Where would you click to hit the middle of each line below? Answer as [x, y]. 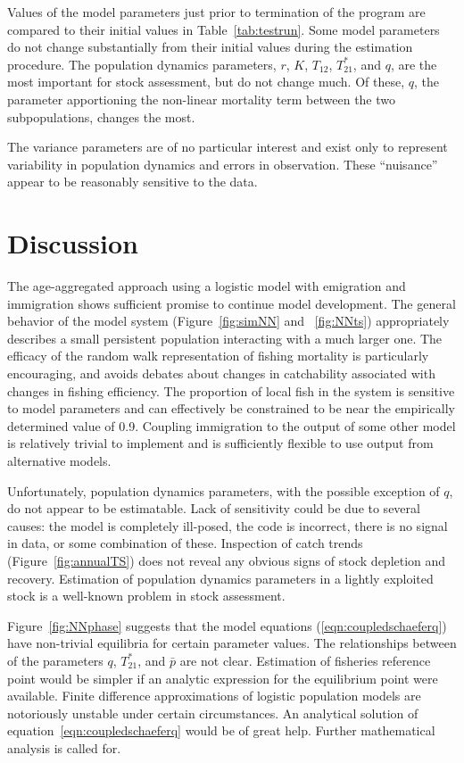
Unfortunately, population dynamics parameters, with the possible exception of [224, 490]
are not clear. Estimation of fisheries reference [305, 660]
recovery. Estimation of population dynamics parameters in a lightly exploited [220, 578]
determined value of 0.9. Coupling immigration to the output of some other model [232, 425]
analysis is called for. [64, 747]
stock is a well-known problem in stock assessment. [146, 596]
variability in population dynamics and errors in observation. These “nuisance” [223, 164]
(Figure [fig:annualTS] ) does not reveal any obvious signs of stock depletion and [227, 560]
